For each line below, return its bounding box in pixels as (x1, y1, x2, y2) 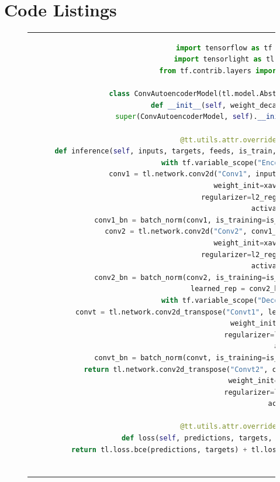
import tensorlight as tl (174, 55, 275, 64)
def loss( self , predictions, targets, (121, 434, 272, 443)
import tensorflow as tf (175, 43, 272, 52)
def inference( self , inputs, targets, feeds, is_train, (54, 147, 276, 156)
